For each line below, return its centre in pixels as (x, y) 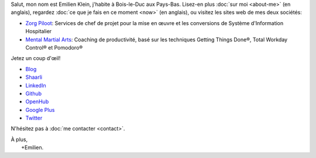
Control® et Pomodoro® (54, 47)
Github (34, 93)
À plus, (19, 139)
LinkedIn (36, 85)
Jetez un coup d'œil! (36, 58)
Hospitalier (39, 31)
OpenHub (37, 101)
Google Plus (40, 110)
